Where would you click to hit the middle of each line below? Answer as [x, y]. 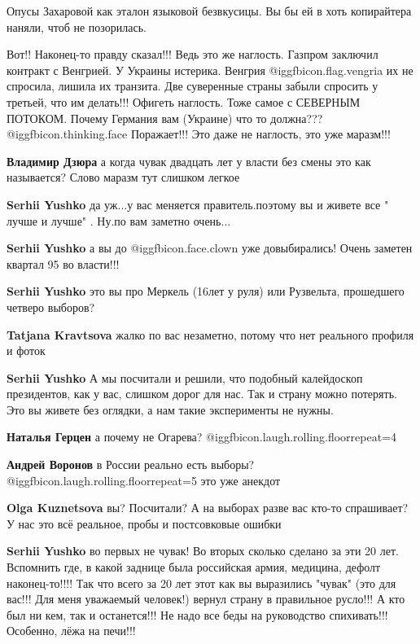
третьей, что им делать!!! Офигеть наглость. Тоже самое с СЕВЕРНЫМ [184, 101]
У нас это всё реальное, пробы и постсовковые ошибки [144, 523]
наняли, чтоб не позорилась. [77, 26]
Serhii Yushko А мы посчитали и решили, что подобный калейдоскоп [185, 377]
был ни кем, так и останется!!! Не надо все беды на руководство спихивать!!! [197, 614]
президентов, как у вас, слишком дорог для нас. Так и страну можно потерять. [202, 394]
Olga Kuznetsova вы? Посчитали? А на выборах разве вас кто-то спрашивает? [208, 508]
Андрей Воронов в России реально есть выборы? [131, 464]
